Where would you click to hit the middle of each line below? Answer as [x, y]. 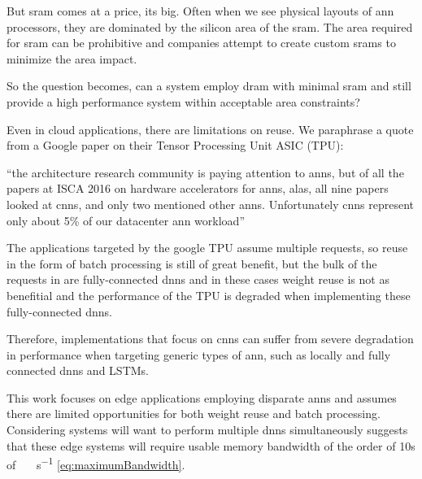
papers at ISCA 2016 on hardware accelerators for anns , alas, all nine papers [198, 188]
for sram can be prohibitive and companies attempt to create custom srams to [201, 43]
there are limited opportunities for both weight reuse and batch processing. [194, 414]
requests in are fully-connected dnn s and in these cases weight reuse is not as [198, 279]
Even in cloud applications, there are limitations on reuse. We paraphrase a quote [210, 129]
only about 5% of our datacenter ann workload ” [126, 220]
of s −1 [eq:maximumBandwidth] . [96, 463]
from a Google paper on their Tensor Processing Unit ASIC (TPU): [175, 145]
